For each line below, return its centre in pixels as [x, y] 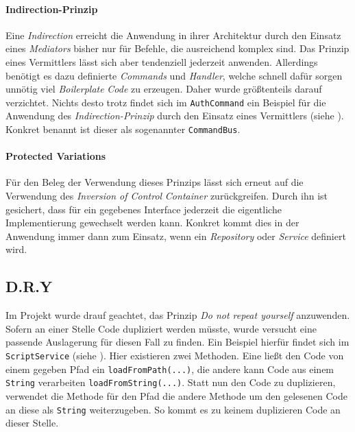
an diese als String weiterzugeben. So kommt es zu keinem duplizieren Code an [173, 409]
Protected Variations [56, 156]
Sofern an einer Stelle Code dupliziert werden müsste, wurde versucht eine [161, 328]
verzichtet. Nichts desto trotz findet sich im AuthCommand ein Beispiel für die [166, 102]
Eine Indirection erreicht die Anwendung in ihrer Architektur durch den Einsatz [173, 35]
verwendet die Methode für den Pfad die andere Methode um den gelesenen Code [176, 395]
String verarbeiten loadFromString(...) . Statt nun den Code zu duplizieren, [171, 382]
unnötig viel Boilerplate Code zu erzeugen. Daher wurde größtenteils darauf [164, 89]
